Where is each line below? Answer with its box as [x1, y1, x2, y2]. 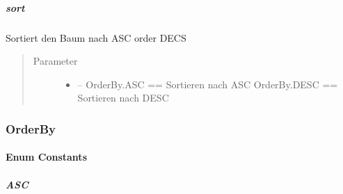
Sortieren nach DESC [77, 90, 169, 105]
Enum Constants [6, 149, 87, 164]
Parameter [33, 54, 78, 68]
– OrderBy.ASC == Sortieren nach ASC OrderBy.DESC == [77, 76, 338, 91]
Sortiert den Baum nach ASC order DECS [6, 30, 186, 45]
